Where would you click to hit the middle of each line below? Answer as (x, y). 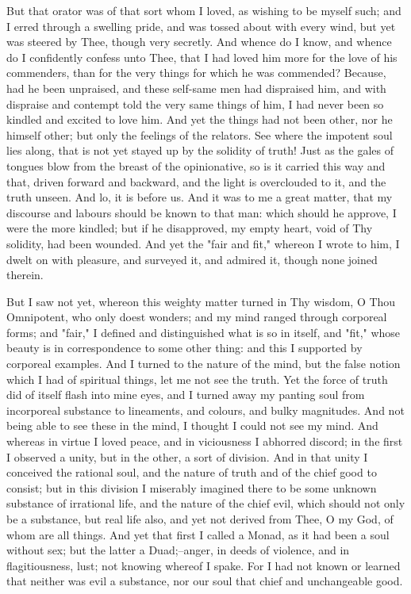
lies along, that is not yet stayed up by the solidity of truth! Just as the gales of (200, 150)
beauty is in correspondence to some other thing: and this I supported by (184, 348)
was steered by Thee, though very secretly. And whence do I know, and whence (199, 42)
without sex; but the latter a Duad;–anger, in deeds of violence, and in (178, 550)
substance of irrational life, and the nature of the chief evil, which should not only (206, 503)
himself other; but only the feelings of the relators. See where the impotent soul (200, 134)
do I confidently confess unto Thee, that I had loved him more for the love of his (202, 57)
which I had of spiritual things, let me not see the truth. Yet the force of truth (197, 379)
